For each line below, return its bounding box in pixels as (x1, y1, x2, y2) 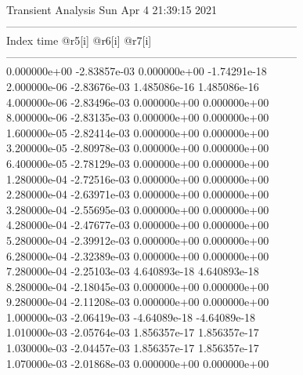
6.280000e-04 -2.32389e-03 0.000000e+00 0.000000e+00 (6, 247, 269, 264)
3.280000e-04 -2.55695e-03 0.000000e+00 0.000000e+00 (6, 201, 269, 217)
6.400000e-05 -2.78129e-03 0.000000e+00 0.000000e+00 (6, 155, 269, 171)
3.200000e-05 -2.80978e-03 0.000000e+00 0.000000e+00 (6, 140, 269, 156)
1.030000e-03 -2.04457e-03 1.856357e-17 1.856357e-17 (6, 340, 259, 356)
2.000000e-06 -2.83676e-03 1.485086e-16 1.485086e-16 (6, 78, 259, 94)
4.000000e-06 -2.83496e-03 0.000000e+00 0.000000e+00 (6, 93, 269, 110)
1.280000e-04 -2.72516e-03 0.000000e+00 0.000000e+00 (6, 170, 269, 187)
